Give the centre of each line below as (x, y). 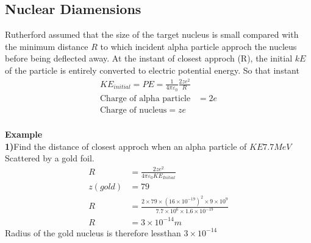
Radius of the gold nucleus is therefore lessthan (93, 232)
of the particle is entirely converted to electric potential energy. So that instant (152, 70)
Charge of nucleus (134, 110)
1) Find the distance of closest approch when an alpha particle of (126, 146)
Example (24, 134)
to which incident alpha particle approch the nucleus (198, 46)
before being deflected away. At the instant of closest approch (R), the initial (149, 58)
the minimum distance (47, 46)
